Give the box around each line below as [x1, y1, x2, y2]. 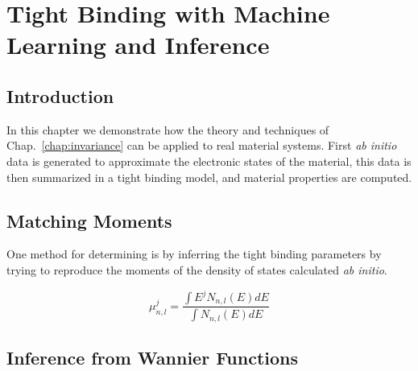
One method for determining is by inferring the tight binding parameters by [6, 245, 382, 262]
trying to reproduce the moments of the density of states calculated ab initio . [6, 261, 387, 278]
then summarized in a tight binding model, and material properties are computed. [6, 168, 412, 185]
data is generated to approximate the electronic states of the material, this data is [6, 152, 412, 169]
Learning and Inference [6, 28, 270, 61]
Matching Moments [6, 208, 172, 233]
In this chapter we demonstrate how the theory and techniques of [6, 121, 329, 138]
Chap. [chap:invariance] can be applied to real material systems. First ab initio [6, 137, 397, 154]
